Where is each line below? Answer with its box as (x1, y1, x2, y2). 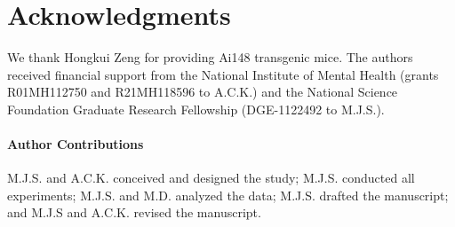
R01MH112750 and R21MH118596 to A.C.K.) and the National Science (7, 82, 398, 101)
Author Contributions (7, 135, 144, 153)
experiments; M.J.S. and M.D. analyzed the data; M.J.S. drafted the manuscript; (7, 185, 449, 204)
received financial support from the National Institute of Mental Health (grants (7, 65, 439, 83)
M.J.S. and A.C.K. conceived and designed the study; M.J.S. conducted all (7, 168, 415, 187)
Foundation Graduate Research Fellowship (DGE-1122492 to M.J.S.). (7, 99, 385, 118)
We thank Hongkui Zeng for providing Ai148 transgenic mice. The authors (7, 48, 413, 67)
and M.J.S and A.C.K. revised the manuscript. (7, 203, 261, 222)
